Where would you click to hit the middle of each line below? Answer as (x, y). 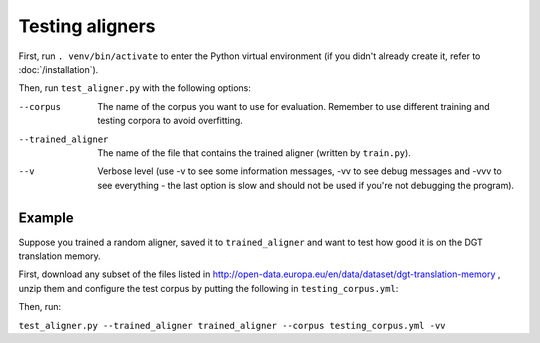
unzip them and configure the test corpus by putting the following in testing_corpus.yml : (208, 288)
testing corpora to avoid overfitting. (170, 121)
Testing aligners (87, 26)
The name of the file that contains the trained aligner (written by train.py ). (254, 152)
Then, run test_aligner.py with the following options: (135, 88)
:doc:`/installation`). (58, 69)
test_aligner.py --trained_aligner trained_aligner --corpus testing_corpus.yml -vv (232, 325)
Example (46, 218)
